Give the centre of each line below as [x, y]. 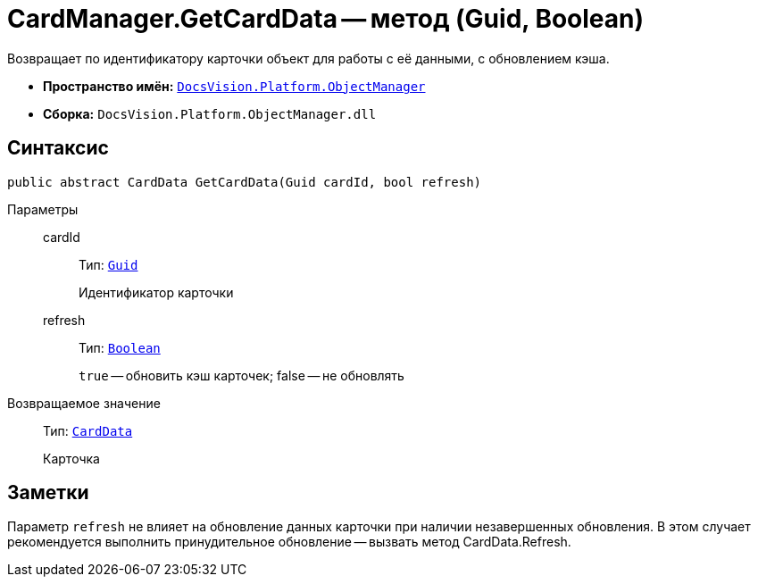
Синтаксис [58, 148]
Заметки [48, 493]
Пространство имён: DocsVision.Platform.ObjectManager [234, 86]
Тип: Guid [108, 264]
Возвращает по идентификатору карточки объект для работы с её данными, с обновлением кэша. [308, 58]
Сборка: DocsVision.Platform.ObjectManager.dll [210, 113]
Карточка [71, 458]
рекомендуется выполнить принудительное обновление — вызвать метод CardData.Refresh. [289, 542]
